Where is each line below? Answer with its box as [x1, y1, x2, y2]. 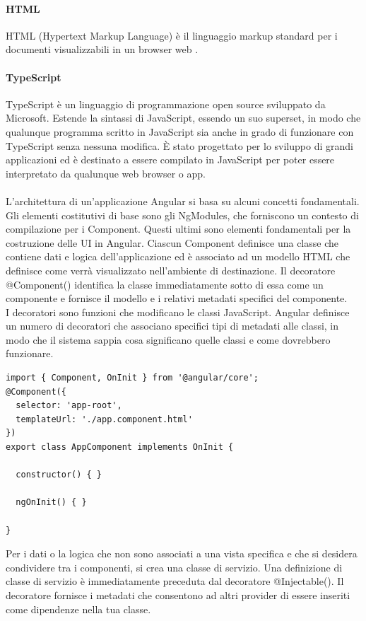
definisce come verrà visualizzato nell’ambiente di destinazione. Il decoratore [6, 262, 336, 277]
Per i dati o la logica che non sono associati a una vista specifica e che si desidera [6, 546, 358, 561]
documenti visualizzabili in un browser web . [6, 42, 199, 57]
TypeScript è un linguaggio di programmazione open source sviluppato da [6, 96, 326, 111]
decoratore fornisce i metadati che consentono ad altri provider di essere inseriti [6, 587, 350, 602]
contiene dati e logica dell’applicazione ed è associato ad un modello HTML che [6, 249, 350, 264]
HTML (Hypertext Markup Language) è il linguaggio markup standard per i [6, 28, 338, 42]
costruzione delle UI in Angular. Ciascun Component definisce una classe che [6, 235, 338, 250]
